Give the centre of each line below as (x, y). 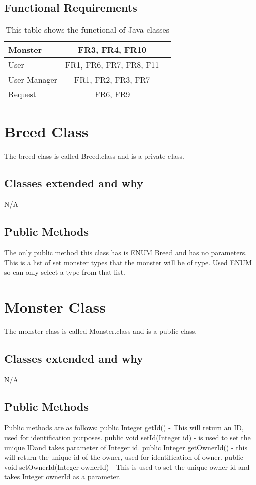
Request (22, 94)
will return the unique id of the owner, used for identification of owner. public (124, 457)
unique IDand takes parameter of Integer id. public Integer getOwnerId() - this (126, 447)
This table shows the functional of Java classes (88, 30)
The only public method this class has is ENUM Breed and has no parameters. (126, 252)
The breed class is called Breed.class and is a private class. (94, 156)
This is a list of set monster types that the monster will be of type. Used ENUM (128, 262)
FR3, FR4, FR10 (112, 50)
